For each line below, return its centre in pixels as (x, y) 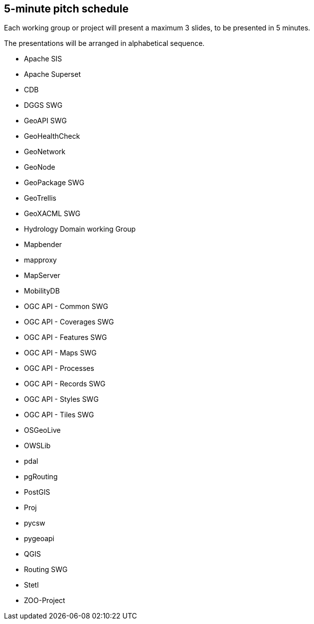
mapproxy (40, 260)
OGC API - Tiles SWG (59, 415)
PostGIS (37, 492)
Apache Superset (53, 74)
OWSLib (37, 446)
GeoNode (40, 167)
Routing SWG (46, 570)
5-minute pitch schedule (66, 9)
